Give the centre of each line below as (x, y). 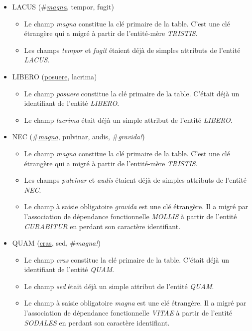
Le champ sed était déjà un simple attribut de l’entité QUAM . (119, 286)
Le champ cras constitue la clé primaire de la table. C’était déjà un (126, 259)
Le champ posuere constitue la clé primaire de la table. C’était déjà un (132, 93)
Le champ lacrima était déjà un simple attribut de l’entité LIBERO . (128, 120)
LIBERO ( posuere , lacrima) (55, 76)
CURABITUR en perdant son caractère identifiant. (102, 226)
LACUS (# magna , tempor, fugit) (63, 6)
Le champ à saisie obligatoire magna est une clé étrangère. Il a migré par (135, 303)
